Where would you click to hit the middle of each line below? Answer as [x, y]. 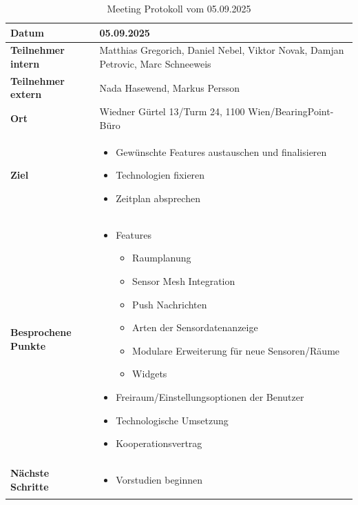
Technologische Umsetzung [172, 420]
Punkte [28, 345]
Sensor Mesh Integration [184, 280]
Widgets [150, 374]
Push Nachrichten [170, 304]
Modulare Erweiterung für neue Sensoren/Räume [236, 350]
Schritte [30, 486]
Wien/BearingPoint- [291, 111]
